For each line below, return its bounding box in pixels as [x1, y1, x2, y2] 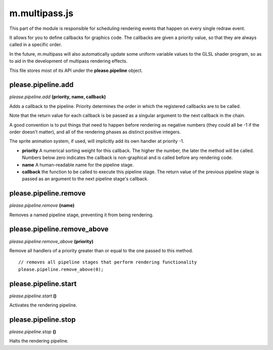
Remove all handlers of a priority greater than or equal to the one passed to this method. [9, 247, 193, 253]
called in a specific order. [9, 42, 62, 48]
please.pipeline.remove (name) [9, 203, 75, 209]
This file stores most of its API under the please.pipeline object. [9, 67, 143, 73]
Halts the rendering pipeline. [9, 338, 69, 344]
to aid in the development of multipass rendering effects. [9, 58, 128, 64]
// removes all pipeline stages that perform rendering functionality [18, 259, 197, 265]
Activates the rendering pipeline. [9, 302, 77, 308]
